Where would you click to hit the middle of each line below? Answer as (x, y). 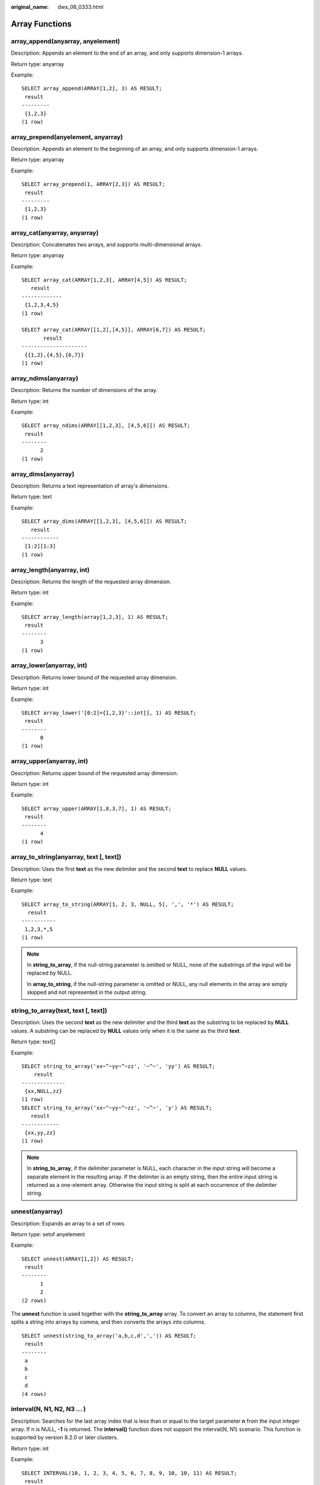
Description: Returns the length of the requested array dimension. (91, 582)
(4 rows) (34, 1394)
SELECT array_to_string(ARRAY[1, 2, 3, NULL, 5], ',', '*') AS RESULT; (128, 904)
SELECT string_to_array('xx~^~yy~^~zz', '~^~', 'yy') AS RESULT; (119, 1066)
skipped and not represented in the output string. (87, 993)
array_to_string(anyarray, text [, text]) (66, 857)
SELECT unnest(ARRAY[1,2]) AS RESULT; (78, 1259)
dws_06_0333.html (81, 7)
